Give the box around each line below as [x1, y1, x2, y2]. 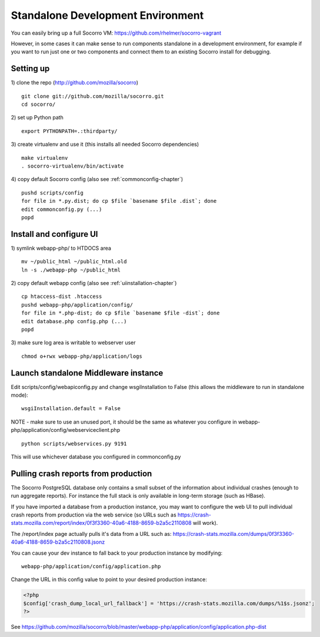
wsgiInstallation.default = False [21, 405, 121, 412]
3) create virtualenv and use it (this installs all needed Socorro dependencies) [11, 141, 199, 148]
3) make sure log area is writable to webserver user [11, 339, 136, 346]
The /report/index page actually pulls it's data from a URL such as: [11, 530, 172, 537]
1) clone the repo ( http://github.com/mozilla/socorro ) [11, 79, 138, 86]
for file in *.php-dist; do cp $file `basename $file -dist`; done [21, 310, 220, 317]
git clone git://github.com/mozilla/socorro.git [21, 93, 164, 99]
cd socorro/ [21, 101, 56, 108]
